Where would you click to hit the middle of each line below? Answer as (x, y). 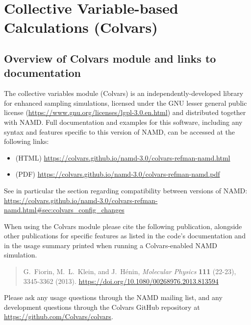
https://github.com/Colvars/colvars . (59, 316)
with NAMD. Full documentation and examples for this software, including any (123, 122)
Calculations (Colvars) (81, 27)
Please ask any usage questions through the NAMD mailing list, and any (113, 297)
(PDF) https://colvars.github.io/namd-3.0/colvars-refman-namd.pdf (118, 174)
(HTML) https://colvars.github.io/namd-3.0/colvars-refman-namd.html (123, 157)
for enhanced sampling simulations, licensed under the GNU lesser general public (125, 103)
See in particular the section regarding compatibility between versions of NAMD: (126, 190)
